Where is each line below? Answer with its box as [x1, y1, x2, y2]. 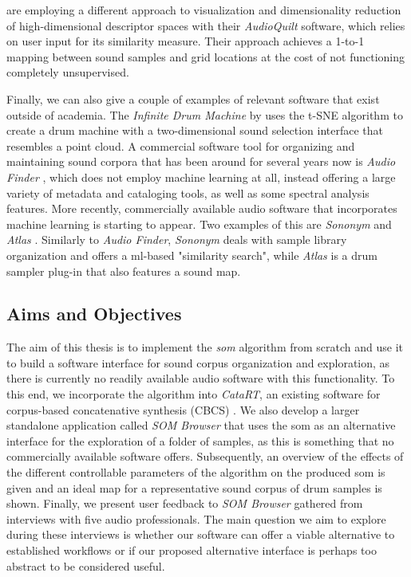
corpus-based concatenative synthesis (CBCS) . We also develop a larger [6, 401, 360, 418]
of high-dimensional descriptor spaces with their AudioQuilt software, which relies [6, 17, 405, 33]
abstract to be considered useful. [6, 557, 165, 574]
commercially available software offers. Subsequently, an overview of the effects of [6, 448, 404, 465]
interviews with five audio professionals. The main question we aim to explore [6, 510, 386, 527]
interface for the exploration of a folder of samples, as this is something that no [6, 432, 394, 449]
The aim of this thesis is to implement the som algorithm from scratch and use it [6, 339, 403, 355]
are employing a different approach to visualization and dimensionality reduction [6, 2, 401, 18]
